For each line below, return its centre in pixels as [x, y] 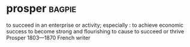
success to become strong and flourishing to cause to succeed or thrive [95, 31]
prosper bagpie [41, 9]
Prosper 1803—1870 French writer [49, 37]
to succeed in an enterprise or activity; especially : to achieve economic [95, 25]
